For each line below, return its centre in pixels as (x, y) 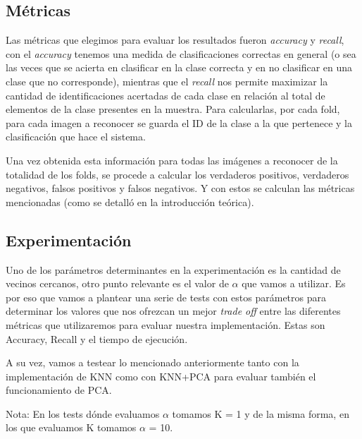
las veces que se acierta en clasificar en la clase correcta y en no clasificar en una (179, 67)
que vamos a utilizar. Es (294, 283)
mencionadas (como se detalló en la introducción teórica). (130, 202)
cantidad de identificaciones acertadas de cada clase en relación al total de (166, 95)
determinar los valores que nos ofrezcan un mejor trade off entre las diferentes (173, 311)
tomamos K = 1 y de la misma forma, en (261, 413)
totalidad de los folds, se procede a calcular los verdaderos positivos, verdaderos (177, 174)
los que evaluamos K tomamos (71, 427)
